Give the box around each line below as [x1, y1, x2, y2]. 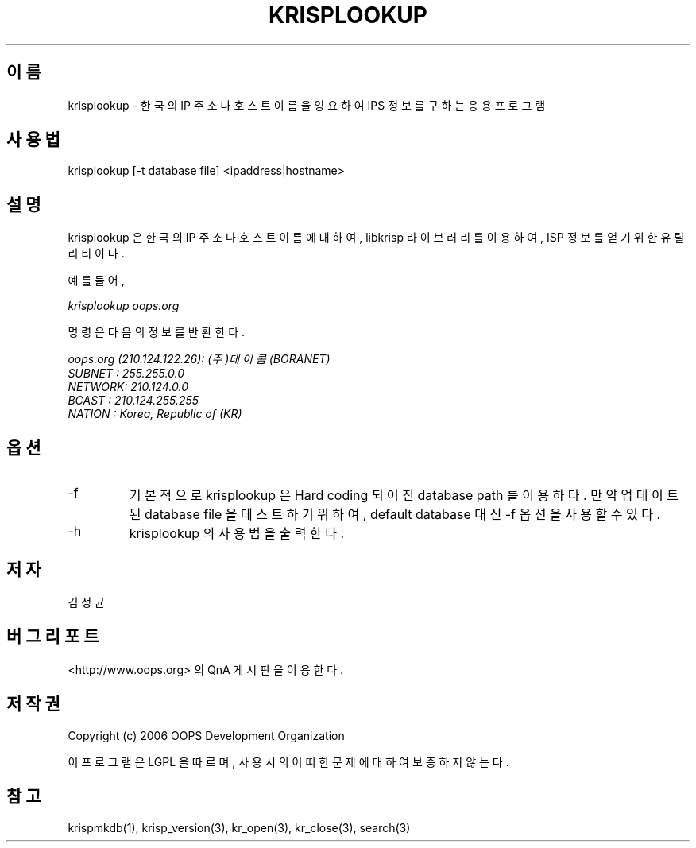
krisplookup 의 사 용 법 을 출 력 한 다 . [129, 525, 345, 542]
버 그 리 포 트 [6, 626, 99, 647]
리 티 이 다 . [68, 246, 125, 261]
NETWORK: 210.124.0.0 [68, 380, 189, 394]
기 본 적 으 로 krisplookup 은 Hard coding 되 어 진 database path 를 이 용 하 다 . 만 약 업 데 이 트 [129, 487, 679, 504]
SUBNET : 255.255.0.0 [68, 366, 185, 381]
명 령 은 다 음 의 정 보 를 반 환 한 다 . [68, 325, 246, 339]
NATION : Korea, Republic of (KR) [68, 407, 242, 421]
